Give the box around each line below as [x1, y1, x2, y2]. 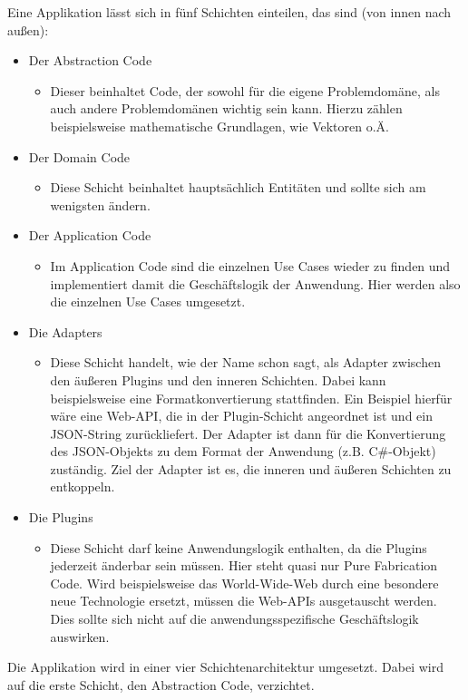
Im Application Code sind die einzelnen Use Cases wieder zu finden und [50, 256, 451, 275]
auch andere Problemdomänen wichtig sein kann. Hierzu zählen [50, 99, 403, 118]
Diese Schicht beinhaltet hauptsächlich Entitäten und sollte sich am [50, 178, 426, 197]
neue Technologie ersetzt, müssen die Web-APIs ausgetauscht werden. [50, 591, 437, 610]
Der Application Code [28, 226, 151, 245]
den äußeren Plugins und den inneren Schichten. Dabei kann [50, 370, 386, 389]
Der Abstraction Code [28, 51, 152, 70]
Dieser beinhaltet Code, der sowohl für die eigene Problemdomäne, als [50, 81, 440, 100]
